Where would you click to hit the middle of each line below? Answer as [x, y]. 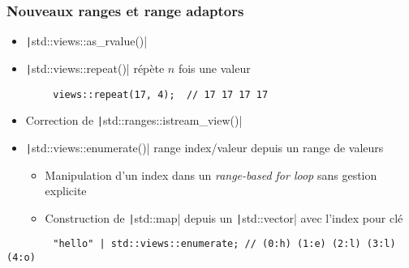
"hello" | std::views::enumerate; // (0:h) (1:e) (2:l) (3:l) [224, 244]
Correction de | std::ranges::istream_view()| [134, 120]
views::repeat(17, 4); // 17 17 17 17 [161, 94]
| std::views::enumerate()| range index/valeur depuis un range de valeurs [204, 147]
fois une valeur [214, 68]
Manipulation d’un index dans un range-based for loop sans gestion [211, 174]
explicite [66, 191]
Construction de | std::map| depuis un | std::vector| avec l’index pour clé [224, 217]
